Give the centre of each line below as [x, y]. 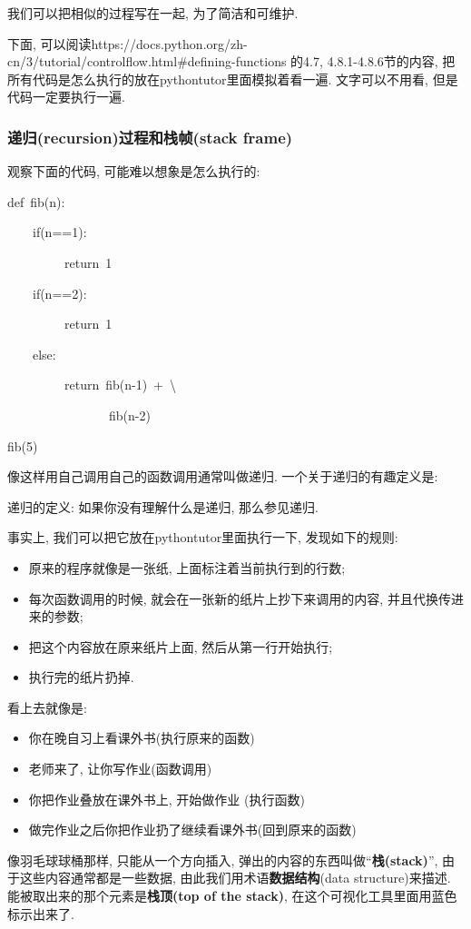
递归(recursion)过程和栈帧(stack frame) [150, 137]
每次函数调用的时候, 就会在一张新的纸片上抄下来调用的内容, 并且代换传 [240, 598]
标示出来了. [41, 913]
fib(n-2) [129, 415]
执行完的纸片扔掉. [81, 677]
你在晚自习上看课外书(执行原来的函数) [142, 738]
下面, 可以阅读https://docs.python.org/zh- [128, 43]
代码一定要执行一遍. [66, 97]
